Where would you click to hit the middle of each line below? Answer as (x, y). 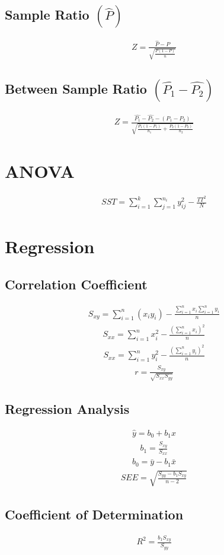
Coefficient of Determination (94, 514)
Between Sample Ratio (76, 88)
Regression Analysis (67, 408)
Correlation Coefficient (76, 284)
